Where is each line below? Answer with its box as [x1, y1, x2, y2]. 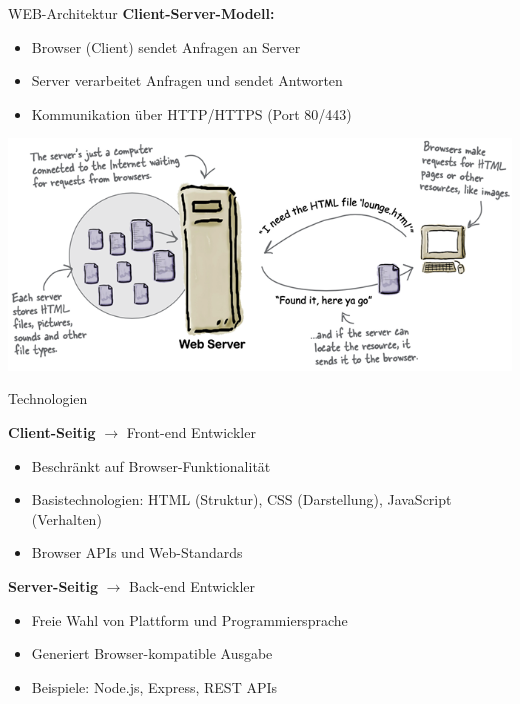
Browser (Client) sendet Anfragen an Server [31, 36, 301, 57]
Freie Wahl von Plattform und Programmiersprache [31, 609, 348, 630]
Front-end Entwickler [126, 421, 256, 442]
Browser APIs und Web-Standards [31, 542, 243, 563]
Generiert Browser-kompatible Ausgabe [31, 643, 273, 664]
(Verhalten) [31, 508, 102, 529]
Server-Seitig [8, 575, 98, 596]
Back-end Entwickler [129, 575, 256, 596]
